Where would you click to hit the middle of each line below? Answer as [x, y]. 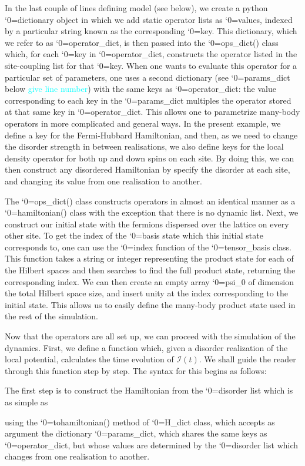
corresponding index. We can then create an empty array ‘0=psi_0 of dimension [149, 281]
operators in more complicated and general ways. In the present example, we [143, 123]
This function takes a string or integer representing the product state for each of [149, 258]
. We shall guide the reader [247, 359]
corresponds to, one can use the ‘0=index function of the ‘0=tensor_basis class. [148, 247]
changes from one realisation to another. [77, 456]
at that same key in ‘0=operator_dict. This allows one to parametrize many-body [152, 112]
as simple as [26, 402]
